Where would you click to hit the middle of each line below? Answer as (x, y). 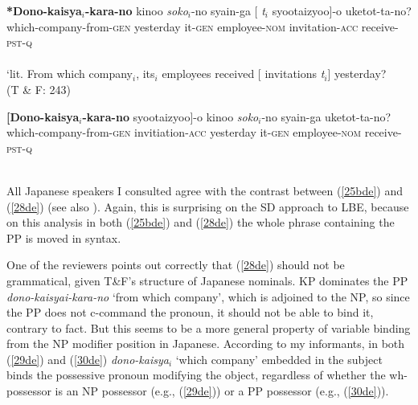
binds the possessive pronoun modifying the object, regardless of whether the (196, 375)
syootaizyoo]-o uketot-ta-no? (342, 10)
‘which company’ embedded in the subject (279, 359)
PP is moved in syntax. (64, 237)
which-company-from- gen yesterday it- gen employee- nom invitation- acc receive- (203, 26)
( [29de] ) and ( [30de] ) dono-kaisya (88, 359)
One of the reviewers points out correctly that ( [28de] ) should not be (176, 265)
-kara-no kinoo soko (137, 10)
